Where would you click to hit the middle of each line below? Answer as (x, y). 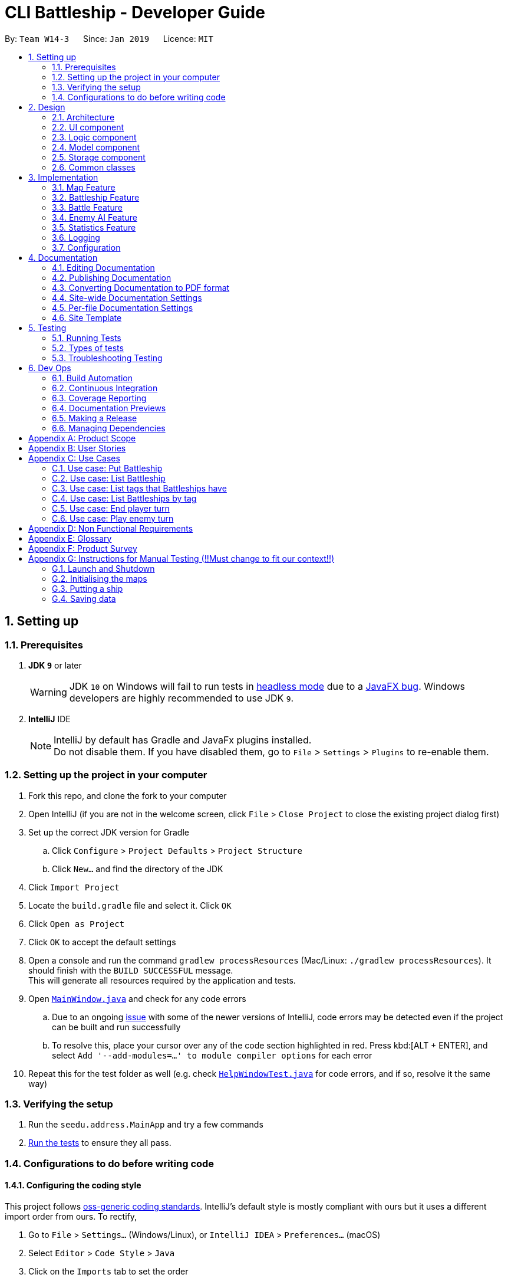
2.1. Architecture (83, 117)
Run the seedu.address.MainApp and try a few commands (146, 1125)
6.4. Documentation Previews (109, 408)
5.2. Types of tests (88, 348)
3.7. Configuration (86, 247)
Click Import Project (74, 887)
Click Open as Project (77, 923)
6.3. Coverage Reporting (99, 398)
